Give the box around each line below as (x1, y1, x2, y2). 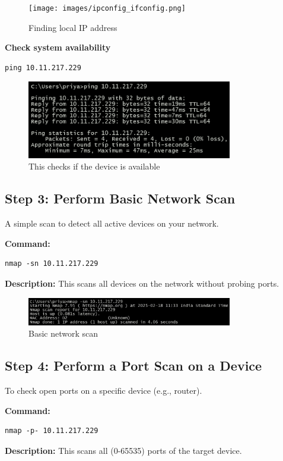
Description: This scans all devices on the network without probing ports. (5, 277, 279, 289)
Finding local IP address (28, 21, 117, 33)
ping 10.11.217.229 (5, 63, 81, 72)
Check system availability (5, 41, 111, 54)
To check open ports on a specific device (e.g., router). (5, 384, 202, 397)
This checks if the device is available (28, 160, 160, 173)
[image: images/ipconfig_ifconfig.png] (28, 4, 186, 12)
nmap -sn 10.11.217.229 (5, 259, 98, 268)
